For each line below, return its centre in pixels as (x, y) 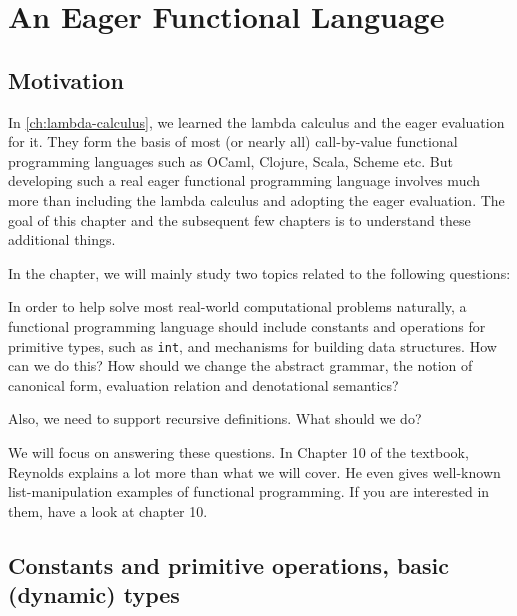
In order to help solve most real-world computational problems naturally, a (237, 306)
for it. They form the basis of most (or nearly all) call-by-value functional (233, 141)
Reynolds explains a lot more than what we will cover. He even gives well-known (254, 471)
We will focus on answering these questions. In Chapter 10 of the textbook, (238, 451)
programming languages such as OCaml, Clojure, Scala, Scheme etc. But (231, 160)
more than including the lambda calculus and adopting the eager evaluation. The (256, 199)
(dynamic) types (94, 594)
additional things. (62, 239)
